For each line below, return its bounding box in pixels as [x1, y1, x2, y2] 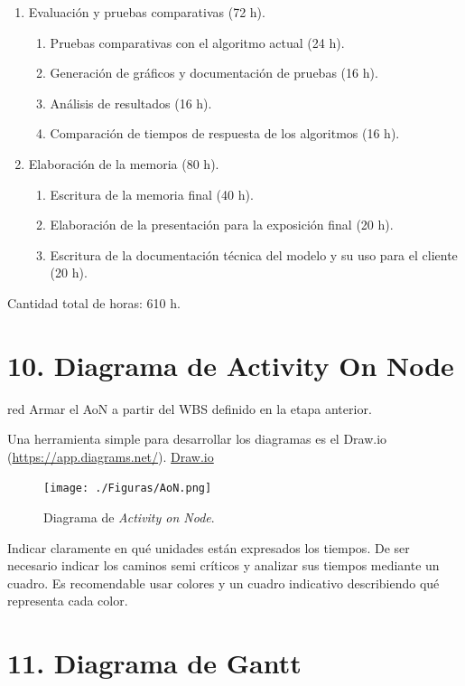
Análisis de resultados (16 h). [50, 93, 212, 112]
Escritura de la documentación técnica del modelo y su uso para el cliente [50, 245, 458, 264]
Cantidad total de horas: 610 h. [7, 293, 181, 312]
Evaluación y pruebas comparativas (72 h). [28, 3, 265, 21]
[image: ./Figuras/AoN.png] [43, 482, 212, 495]
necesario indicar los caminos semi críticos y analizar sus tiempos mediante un [7, 556, 440, 575]
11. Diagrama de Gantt [7, 644, 302, 681]
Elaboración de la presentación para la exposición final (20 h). [50, 215, 394, 234]
